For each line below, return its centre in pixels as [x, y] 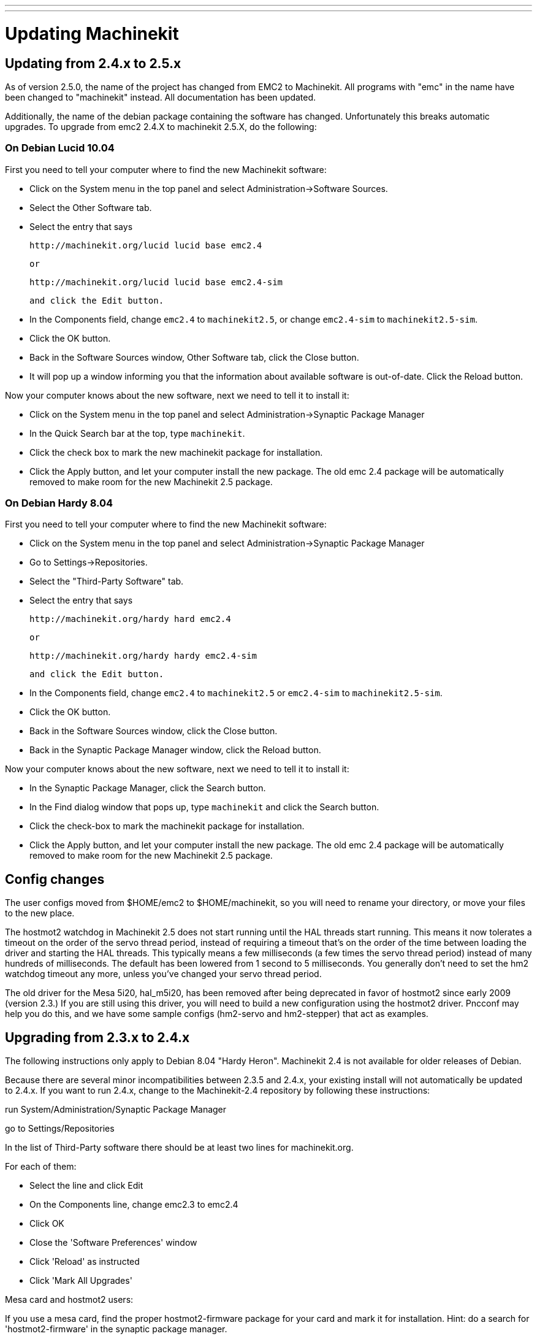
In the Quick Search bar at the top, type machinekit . [137, 433]
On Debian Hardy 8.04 [59, 503]
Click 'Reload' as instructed [85, 1262]
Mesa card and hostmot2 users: [69, 1300]
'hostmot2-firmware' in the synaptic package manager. [116, 1329]
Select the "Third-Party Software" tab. [107, 581]
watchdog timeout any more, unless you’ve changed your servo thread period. [163, 974]
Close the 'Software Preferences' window [113, 1243]
